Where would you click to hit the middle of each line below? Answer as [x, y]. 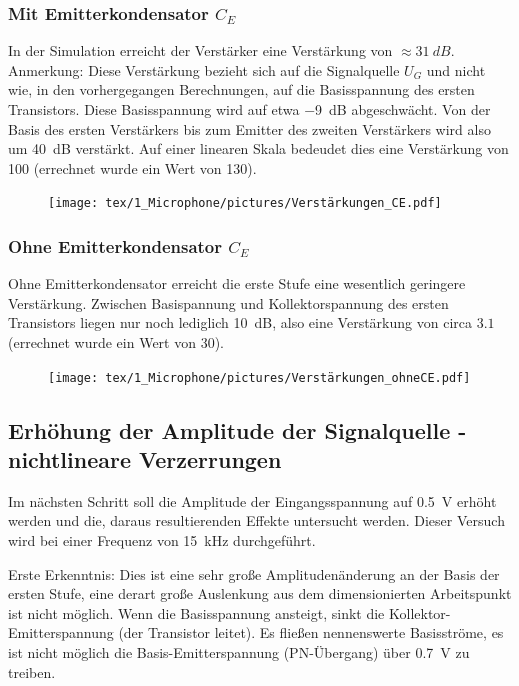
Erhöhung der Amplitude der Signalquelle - [237, 429]
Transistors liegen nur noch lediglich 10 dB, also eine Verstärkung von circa [240, 322]
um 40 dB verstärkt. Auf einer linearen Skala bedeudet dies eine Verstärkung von [258, 148]
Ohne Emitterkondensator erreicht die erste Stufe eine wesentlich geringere [237, 283]
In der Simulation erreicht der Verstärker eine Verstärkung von [200, 50]
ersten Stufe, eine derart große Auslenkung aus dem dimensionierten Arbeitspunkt [260, 593]
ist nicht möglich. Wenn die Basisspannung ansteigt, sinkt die [196, 612]
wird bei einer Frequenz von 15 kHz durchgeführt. [162, 540]
